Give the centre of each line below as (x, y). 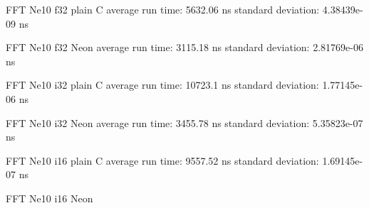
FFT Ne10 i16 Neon (50, 198)
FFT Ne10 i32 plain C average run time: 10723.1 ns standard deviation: (162, 85)
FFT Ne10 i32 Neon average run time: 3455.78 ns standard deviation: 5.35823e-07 (184, 122)
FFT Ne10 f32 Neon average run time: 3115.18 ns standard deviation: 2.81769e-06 (184, 47)
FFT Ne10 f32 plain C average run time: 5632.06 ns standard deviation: (163, 9)
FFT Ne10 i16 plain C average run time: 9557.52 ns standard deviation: (162, 160)
